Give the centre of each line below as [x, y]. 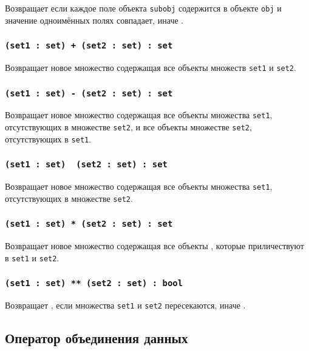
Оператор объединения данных [97, 338]
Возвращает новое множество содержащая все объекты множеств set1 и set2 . [151, 68]
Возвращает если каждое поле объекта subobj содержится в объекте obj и [143, 8]
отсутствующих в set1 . [48, 139]
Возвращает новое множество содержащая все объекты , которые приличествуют [154, 246]
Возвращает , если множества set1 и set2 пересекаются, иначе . [125, 305]
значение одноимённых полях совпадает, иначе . [94, 20]
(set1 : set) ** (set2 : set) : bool [94, 283]
